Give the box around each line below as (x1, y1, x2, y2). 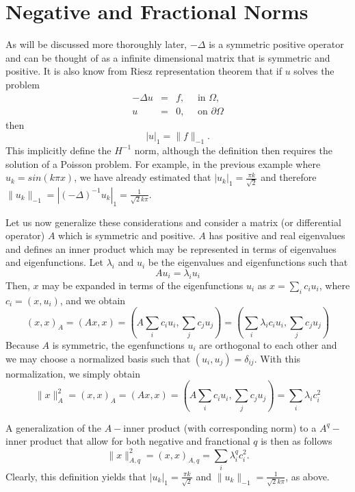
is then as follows (261, 434, 332, 448)
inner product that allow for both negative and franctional (5, 434, 250, 448)
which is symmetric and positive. (58, 228, 196, 243)
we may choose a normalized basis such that (5, 351, 191, 365)
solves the (293, 64, 334, 78)
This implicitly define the (5, 143, 111, 157)
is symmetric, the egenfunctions (52, 337, 185, 352)
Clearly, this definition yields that (5, 469, 146, 483)
